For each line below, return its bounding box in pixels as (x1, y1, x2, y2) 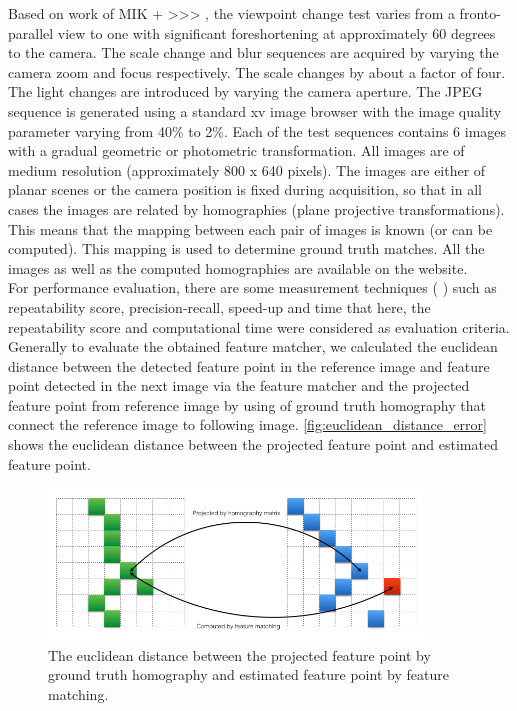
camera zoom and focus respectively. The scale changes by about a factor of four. (8, 61, 506, 82)
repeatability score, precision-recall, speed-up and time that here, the (8, 296, 431, 317)
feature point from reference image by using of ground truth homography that (8, 394, 486, 415)
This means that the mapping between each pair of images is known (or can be (8, 218, 493, 239)
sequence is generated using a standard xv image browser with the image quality (8, 100, 502, 121)
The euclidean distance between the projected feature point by (48, 644, 431, 665)
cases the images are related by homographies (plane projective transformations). (8, 198, 505, 219)
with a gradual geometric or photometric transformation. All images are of (8, 140, 465, 161)
